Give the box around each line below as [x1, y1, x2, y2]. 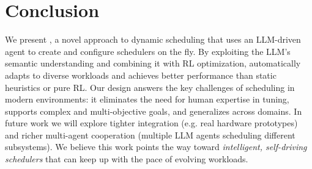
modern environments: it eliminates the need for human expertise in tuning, [5, 93, 289, 106]
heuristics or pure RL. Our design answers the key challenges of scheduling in [5, 81, 295, 93]
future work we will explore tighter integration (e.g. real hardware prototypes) [5, 117, 298, 129]
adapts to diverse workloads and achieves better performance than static [5, 68, 277, 81]
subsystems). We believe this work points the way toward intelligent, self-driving [5, 140, 307, 153]
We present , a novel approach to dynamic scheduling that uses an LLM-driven [5, 33, 301, 46]
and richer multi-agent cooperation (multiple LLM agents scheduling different [5, 128, 295, 141]
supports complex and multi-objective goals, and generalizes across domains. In [5, 104, 302, 117]
